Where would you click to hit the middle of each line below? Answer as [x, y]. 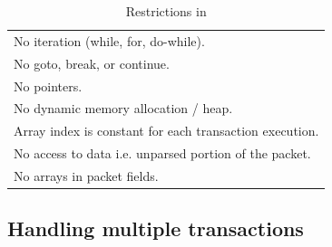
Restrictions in [166, 11]
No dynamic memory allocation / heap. [123, 108]
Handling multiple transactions [156, 228]
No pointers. [48, 85]
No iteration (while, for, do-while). [109, 40]
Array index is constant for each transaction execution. [166, 131]
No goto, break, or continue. [92, 63]
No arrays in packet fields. [86, 175]
